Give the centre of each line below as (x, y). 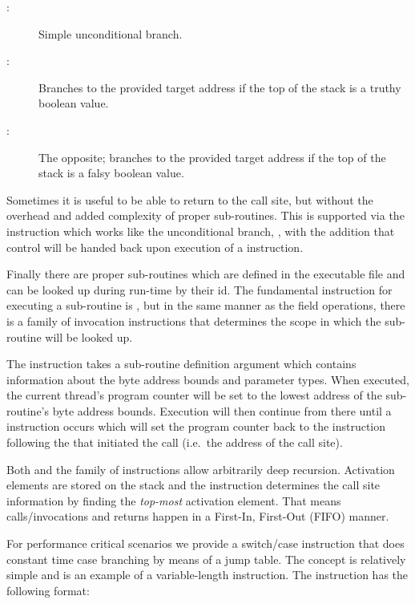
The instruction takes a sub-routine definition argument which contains (181, 364)
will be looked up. (89, 336)
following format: (48, 590)
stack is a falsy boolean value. (111, 173)
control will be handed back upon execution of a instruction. (155, 247)
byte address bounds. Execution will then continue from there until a (222, 410)
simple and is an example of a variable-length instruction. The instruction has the (207, 575)
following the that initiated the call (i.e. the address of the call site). (175, 442)
